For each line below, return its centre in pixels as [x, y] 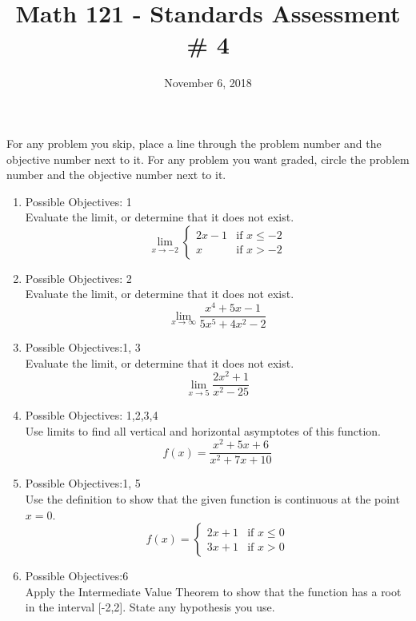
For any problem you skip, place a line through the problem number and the [194, 143]
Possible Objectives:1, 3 [83, 347]
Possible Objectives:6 [77, 576]
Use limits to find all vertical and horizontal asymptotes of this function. [203, 430]
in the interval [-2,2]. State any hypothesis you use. [150, 607]
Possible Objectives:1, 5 [83, 483]
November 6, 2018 [208, 83]
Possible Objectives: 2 [78, 278]
